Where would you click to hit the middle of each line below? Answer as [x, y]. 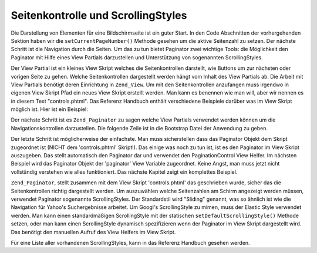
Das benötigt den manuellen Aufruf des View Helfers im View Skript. [93, 232]
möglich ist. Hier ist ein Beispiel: [49, 109]
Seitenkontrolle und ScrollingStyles [99, 15]
